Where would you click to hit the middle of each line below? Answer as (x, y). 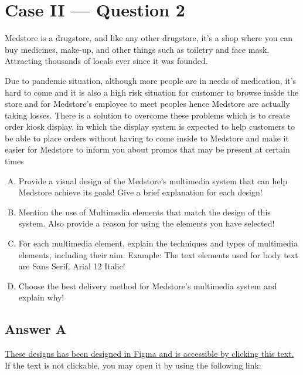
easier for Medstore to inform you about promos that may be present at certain (147, 149)
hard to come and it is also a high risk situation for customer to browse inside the (152, 92)
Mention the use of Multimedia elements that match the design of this (144, 212)
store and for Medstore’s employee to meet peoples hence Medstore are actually (147, 104)
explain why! (41, 297)
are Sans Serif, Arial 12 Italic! (72, 266)
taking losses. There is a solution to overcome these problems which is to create (147, 115)
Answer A (36, 329)
